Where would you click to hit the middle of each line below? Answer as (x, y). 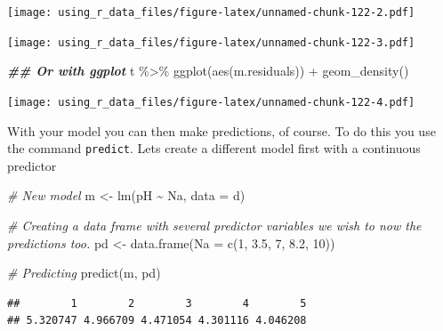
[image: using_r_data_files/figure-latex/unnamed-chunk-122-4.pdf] (211, 102)
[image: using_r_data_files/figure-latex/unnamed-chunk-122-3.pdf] (211, 42)
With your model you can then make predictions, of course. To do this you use (221, 130)
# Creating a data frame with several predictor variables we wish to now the (214, 225)
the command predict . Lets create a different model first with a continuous (214, 148)
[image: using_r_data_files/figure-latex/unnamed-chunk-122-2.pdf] (211, 12)
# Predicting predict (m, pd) (84, 273)
